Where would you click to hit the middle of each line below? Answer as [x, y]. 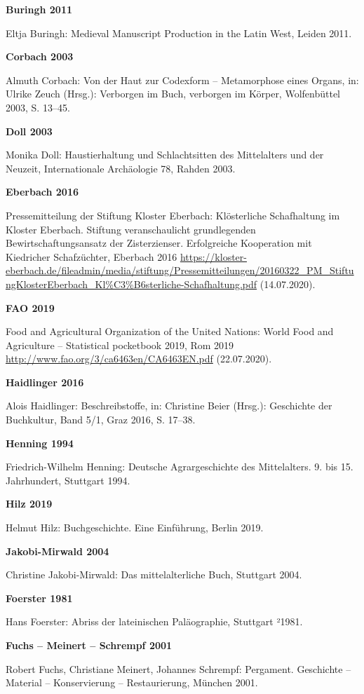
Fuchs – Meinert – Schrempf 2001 [89, 645]
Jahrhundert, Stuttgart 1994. [68, 480]
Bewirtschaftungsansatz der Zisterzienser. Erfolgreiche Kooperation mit [159, 243]
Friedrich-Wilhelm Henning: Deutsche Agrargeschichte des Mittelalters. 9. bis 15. [180, 467]
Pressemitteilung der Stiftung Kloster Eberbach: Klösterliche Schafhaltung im [173, 215]
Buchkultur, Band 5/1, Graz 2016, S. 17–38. [101, 420]
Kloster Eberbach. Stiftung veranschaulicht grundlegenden [131, 229]
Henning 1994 [40, 443]
